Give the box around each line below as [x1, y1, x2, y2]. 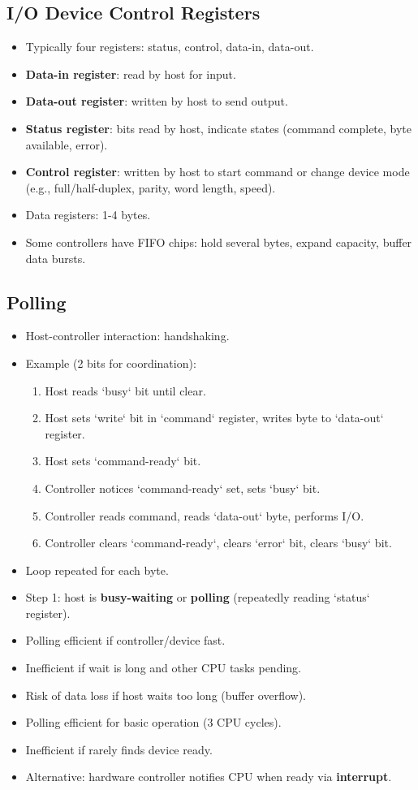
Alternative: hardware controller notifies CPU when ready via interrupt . [25, 768, 392, 785]
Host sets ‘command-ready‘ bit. [45, 452, 201, 469]
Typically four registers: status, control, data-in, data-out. [25, 38, 314, 55]
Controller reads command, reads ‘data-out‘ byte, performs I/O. [45, 507, 364, 524]
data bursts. [25, 249, 86, 266]
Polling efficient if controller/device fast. [25, 632, 226, 649]
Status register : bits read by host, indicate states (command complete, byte [25, 119, 412, 136]
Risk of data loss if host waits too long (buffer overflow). [25, 686, 306, 703]
